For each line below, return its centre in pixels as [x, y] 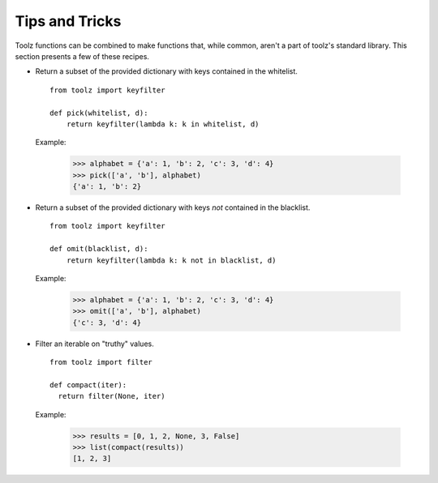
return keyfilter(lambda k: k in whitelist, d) [163, 124]
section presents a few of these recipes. [82, 56]
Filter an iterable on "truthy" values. [94, 344]
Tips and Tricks [68, 21]
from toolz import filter [101, 362]
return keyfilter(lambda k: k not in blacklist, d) [171, 260]
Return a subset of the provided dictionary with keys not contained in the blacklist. [173, 207]
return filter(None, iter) [112, 396]
